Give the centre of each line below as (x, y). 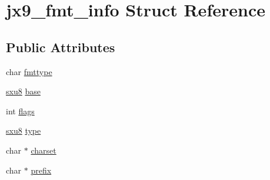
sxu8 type (24, 130)
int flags (20, 111)
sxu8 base (23, 91)
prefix (41, 170)
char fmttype (29, 71)
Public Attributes (61, 47)
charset (44, 150)
